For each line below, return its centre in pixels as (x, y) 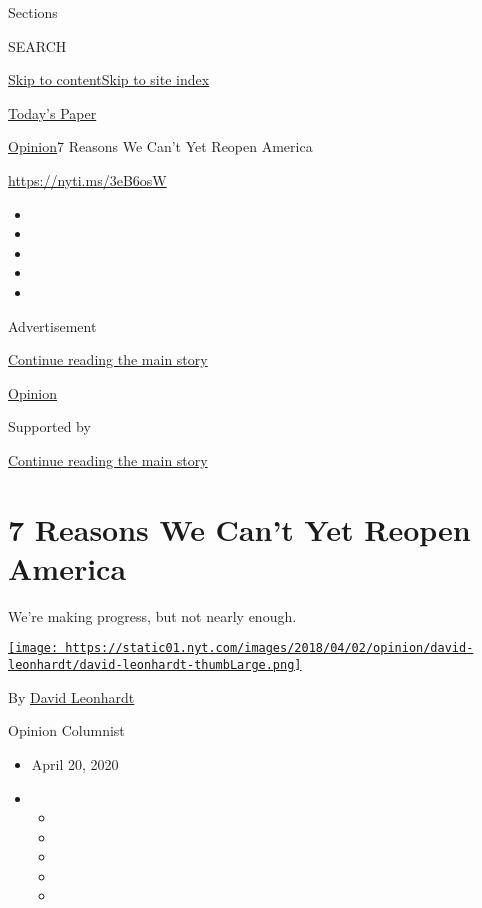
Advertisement (52, 325)
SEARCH (37, 45)
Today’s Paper (52, 112)
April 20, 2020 (75, 763)
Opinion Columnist (66, 730)
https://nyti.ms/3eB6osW (87, 179)
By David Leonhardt (71, 696)
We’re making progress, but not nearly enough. (152, 615)
